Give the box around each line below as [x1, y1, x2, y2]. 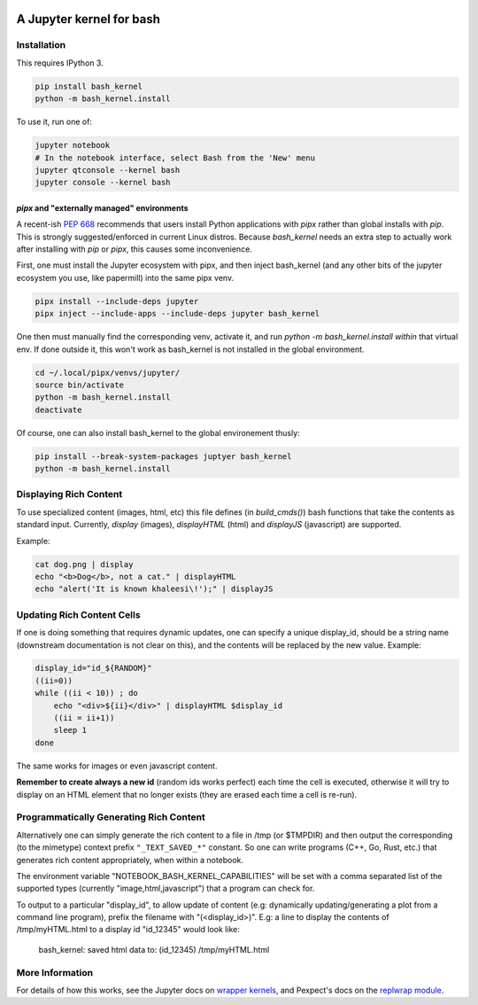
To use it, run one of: [16, 116, 93, 128]
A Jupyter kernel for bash [16, 12, 161, 27]
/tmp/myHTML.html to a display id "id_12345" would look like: [16, 924, 241, 935]
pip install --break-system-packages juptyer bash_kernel [35, 451, 292, 461]
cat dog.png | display [35, 559, 134, 569]
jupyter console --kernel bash [35, 177, 172, 188]
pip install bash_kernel [35, 81, 143, 91]
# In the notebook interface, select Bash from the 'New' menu [35, 152, 316, 163]
